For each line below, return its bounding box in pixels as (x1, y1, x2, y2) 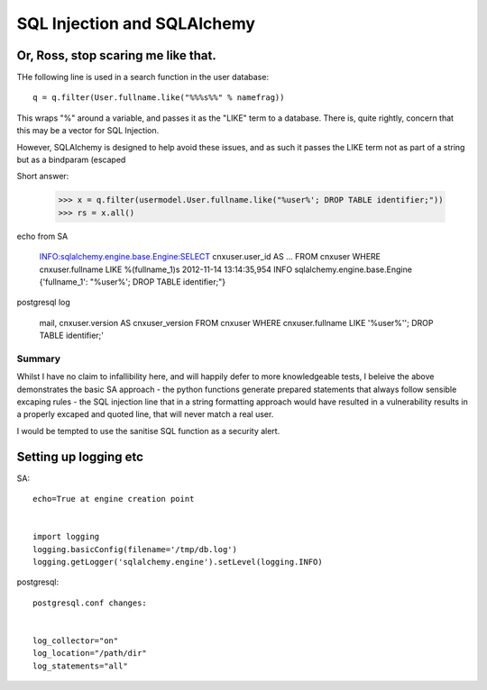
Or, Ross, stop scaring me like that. (16, 48, 216, 63)
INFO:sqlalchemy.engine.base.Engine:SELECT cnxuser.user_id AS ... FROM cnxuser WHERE (39, 251, 381, 262)
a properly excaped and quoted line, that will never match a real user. (16, 409, 274, 420)
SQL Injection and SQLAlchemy (16, 14, 256, 33)
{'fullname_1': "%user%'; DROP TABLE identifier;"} (39, 276, 225, 287)
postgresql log (16, 297, 71, 308)
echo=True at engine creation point (32, 494, 195, 504)
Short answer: (16, 171, 69, 182)
